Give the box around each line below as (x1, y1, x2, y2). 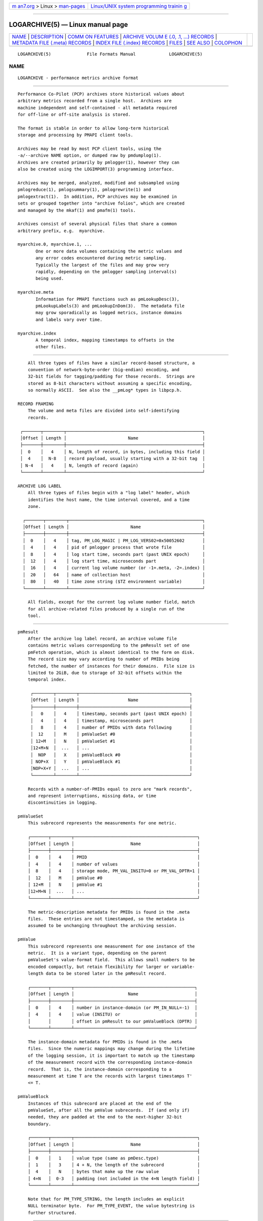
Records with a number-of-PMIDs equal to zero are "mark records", (27, 786, 192, 792)
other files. (36, 344, 67, 350)
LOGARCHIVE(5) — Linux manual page (9, 21, 129, 29)
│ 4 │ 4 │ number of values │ (27, 861, 200, 867)
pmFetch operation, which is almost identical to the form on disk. (27, 650, 195, 655)
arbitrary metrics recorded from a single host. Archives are (18, 98, 172, 104)
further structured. (27, 1210, 77, 1216)
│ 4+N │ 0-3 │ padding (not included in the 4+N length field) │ (27, 1176, 200, 1181)
